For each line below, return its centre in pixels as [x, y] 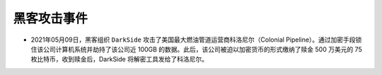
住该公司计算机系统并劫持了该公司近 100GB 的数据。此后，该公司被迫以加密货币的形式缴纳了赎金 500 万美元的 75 [196, 49]
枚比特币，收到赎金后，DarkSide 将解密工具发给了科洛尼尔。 [120, 59]
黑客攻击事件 [51, 18]
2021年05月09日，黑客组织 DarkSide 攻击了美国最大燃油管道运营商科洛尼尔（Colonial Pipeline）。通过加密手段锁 [196, 40]
